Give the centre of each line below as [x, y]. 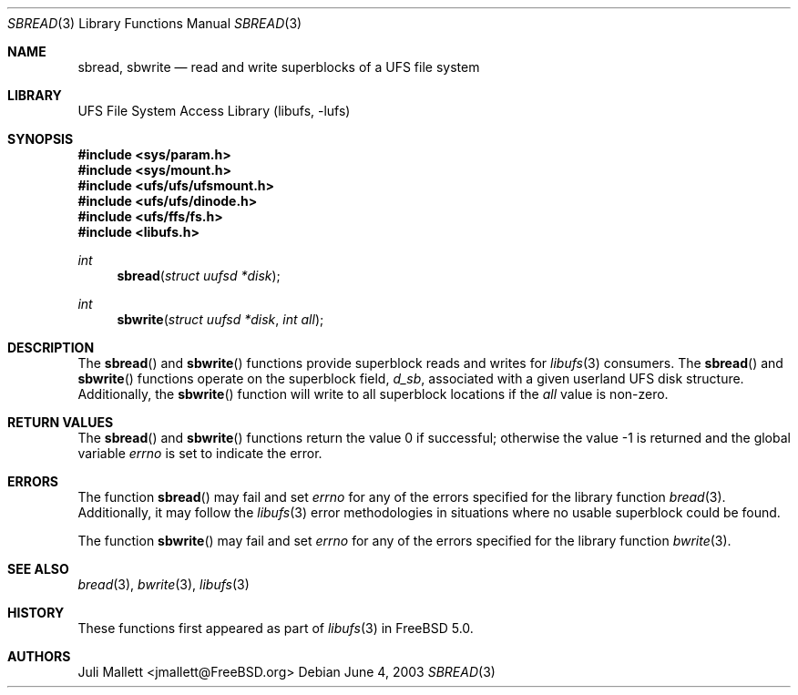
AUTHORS [39, 656]
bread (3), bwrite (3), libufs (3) [164, 584]
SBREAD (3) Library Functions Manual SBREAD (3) [155, 23]
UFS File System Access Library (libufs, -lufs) [214, 111]
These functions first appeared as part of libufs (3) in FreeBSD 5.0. [276, 628]
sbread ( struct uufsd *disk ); [199, 276]
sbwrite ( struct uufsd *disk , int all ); [220, 319]
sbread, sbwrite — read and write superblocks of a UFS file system [279, 67]
